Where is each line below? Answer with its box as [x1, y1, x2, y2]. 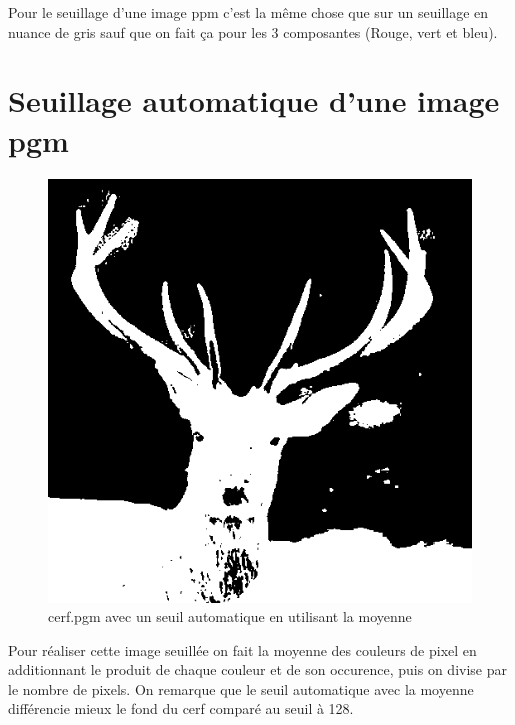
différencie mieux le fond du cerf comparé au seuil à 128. [8, 698, 354, 719]
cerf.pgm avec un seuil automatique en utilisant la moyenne [48, 606, 412, 627]
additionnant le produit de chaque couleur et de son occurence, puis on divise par [8, 659, 507, 680]
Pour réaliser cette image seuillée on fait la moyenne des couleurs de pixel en [8, 639, 477, 660]
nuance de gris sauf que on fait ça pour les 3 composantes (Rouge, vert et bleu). [8, 21, 498, 42]
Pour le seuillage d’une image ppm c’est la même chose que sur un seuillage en [8, 2, 489, 22]
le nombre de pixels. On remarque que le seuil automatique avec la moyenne [8, 678, 474, 699]
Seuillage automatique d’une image [8, 80, 500, 121]
